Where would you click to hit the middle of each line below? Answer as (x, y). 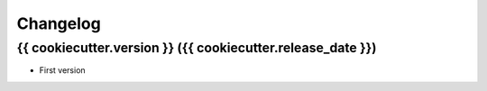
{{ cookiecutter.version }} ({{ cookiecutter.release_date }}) (197, 48)
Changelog (59, 23)
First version (62, 70)
